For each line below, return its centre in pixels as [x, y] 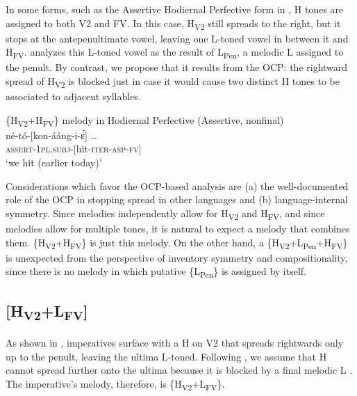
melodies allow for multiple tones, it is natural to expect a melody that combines [178, 228]
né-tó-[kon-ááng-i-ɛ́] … [51, 135]
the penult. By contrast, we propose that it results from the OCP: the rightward [177, 67]
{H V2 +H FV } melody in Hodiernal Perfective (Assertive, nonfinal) [145, 120]
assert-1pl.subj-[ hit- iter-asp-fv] [74, 149]
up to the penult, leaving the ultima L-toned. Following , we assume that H [166, 356]
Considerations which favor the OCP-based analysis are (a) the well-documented [177, 185]
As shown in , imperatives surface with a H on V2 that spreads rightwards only [175, 342]
